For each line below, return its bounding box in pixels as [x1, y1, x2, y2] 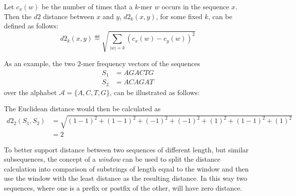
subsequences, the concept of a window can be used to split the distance [4, 154, 221, 164]
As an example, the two [4, 58, 75, 69]
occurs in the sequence [161, 1, 229, 11]
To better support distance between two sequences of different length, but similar [4, 144, 249, 154]
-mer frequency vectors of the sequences [81, 58, 200, 69]
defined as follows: [4, 21, 59, 31]
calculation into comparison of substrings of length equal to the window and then [4, 163, 249, 173]
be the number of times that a [41, 1, 133, 11]
